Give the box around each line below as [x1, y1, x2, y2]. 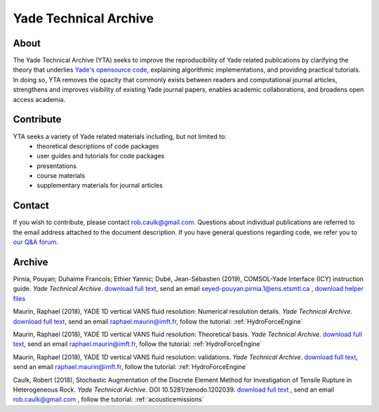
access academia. [13, 95, 66, 103]
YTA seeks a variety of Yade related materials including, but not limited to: [13, 132, 227, 141]
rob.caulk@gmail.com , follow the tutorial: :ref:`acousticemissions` [13, 395, 204, 404]
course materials [36, 172, 86, 180]
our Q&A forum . [13, 238, 59, 246]
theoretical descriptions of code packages [36, 141, 159, 150]
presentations [36, 162, 77, 170]
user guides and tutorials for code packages [36, 152, 165, 160]
